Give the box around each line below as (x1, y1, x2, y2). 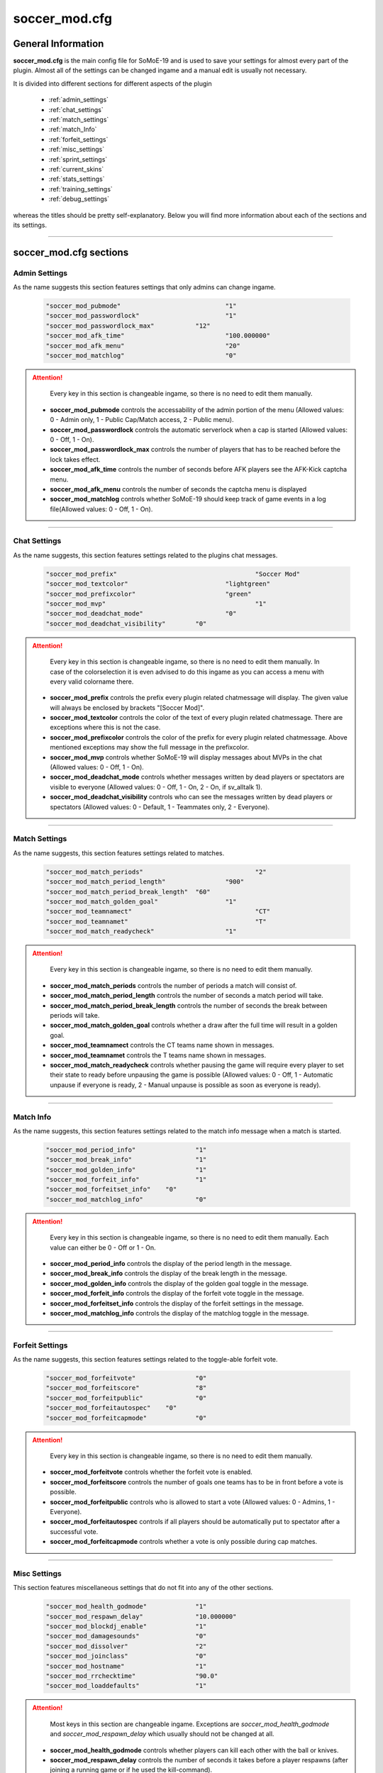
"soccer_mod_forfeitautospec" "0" (45, 1404, 177, 1412)
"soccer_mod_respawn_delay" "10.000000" (45, 1612, 237, 1621)
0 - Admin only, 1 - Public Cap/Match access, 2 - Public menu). (50, 416, 234, 424)
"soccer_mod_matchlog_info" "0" (45, 1195, 207, 1204)
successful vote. (50, 1527, 99, 1535)
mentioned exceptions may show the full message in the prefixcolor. (50, 743, 250, 752)
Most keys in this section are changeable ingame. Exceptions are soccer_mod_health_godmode (50, 1720, 330, 1728)
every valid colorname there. (50, 677, 134, 686)
